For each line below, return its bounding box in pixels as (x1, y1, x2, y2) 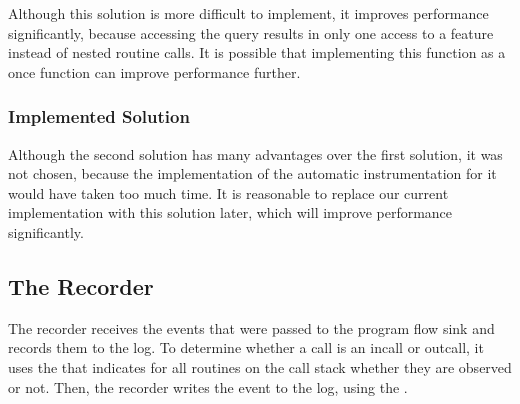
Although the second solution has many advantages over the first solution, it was (8, 143, 503, 164)
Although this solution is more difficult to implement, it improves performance (8, 3, 489, 23)
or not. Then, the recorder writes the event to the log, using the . (8, 376, 408, 397)
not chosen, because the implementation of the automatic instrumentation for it (8, 163, 497, 184)
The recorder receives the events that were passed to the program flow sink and (8, 317, 495, 338)
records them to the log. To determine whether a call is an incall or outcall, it (8, 337, 484, 358)
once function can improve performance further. (8, 61, 301, 82)
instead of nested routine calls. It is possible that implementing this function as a (8, 42, 506, 63)
